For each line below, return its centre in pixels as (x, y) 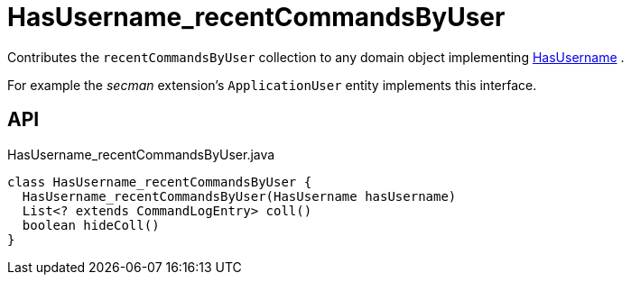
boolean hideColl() (91, 225)
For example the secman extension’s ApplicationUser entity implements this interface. (272, 85)
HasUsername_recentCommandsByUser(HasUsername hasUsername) (239, 196)
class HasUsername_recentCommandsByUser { (160, 182)
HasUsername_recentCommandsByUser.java (141, 154)
